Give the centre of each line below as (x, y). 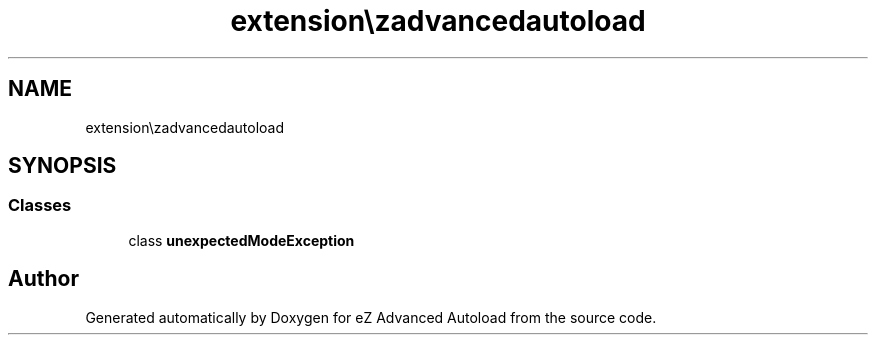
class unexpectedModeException (241, 240)
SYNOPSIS (62, 166)
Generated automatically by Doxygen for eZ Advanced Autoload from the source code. (371, 317)
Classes (40, 205)
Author (43, 279)
